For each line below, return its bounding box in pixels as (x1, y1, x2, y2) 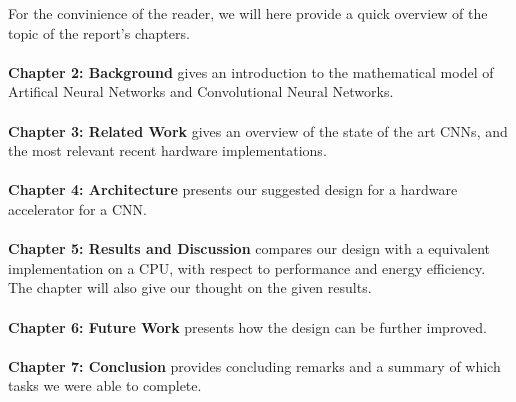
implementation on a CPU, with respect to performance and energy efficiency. (8, 257, 486, 278)
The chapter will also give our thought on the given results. (8, 277, 372, 298)
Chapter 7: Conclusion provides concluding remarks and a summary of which (8, 355, 501, 376)
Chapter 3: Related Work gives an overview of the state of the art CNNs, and (8, 120, 508, 141)
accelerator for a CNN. (8, 198, 147, 219)
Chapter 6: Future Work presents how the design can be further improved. (8, 316, 487, 337)
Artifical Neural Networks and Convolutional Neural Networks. (8, 81, 394, 102)
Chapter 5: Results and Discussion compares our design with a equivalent (8, 238, 490, 259)
